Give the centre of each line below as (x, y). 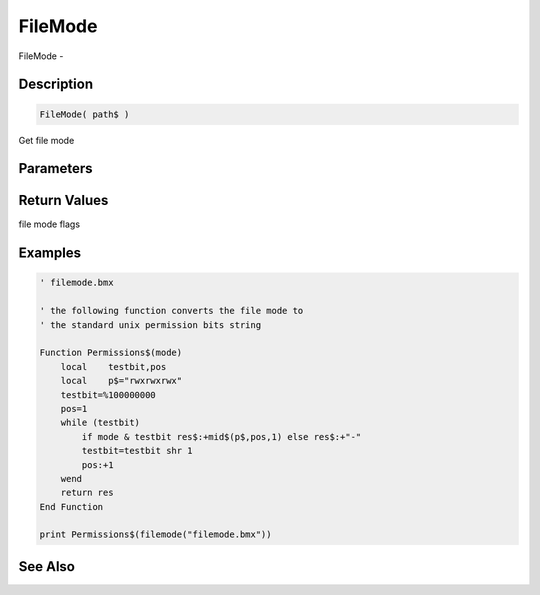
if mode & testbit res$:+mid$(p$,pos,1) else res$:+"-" (221, 436)
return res (87, 493)
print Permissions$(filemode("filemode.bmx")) (155, 534)
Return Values (63, 200)
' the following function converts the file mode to (171, 311)
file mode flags (49, 224)
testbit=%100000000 (108, 394)
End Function (71, 506)
